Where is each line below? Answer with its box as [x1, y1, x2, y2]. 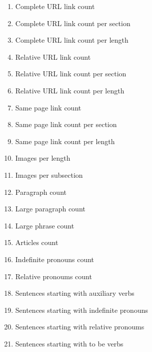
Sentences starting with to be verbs [15, 338, 123, 348]
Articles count [15, 237, 58, 248]
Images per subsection [15, 169, 83, 180]
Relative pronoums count [15, 271, 92, 281]
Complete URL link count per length [15, 35, 128, 45]
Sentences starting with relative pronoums [15, 321, 144, 332]
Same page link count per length [15, 136, 115, 146]
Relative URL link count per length [15, 85, 124, 95]
